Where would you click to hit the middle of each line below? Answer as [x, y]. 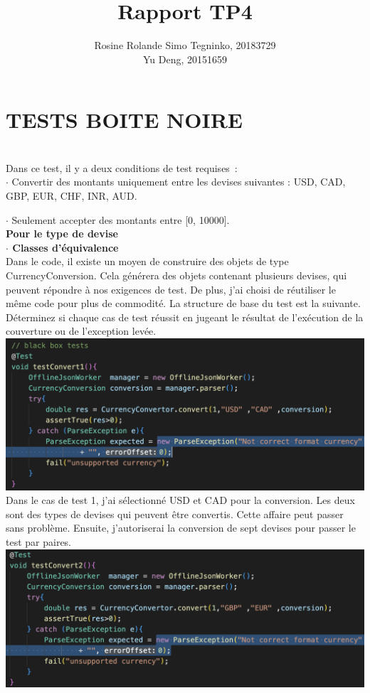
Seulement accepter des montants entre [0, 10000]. [121, 219]
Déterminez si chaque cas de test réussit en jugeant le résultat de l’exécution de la [185, 317]
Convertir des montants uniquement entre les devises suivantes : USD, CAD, [179, 182]
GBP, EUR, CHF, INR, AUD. [72, 196]
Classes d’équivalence [65, 247]
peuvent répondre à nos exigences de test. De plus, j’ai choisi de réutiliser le [171, 289]
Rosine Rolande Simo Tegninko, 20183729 [185, 45]
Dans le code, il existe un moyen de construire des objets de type [147, 261]
